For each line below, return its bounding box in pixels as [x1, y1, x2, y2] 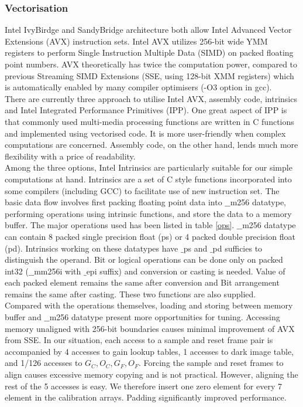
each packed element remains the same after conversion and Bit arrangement [5, 276, 280, 289]
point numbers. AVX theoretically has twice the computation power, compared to [5, 58, 298, 70]
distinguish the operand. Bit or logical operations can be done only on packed [5, 253, 283, 266]
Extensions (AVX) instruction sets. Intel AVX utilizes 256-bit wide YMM [5, 35, 268, 47]
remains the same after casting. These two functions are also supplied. [5, 287, 256, 300]
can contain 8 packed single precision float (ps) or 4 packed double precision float [5, 230, 296, 242]
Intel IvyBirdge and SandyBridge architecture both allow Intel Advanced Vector [5, 23, 292, 36]
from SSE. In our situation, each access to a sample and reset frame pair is [5, 334, 273, 346]
